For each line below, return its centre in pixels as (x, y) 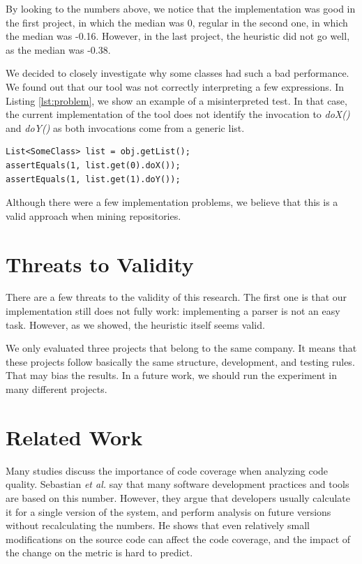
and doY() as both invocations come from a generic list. (125, 127)
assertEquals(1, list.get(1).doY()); (93, 179)
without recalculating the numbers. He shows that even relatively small (158, 525)
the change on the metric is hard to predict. (99, 552)
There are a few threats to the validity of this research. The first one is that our (176, 297)
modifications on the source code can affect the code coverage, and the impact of (178, 539)
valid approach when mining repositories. (93, 215)
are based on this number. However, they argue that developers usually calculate (178, 497)
